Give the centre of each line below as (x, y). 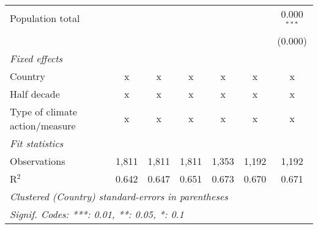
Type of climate (44, 111)
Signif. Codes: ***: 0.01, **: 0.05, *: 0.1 (97, 214)
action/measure (43, 125)
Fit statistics (37, 143)
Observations (38, 161)
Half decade (35, 93)
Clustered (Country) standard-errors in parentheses (119, 196)
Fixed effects (36, 58)
